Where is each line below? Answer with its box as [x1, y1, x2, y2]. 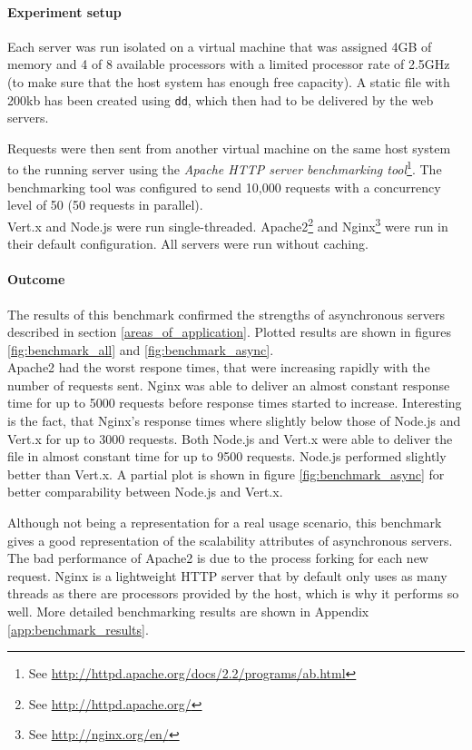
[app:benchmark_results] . [7, 619, 149, 638]
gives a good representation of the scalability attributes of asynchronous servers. [7, 530, 453, 549]
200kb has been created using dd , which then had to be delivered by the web [7, 90, 434, 109]
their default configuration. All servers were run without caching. [7, 234, 369, 253]
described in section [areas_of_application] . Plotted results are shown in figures [7, 322, 452, 341]
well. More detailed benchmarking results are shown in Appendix [7, 602, 369, 620]
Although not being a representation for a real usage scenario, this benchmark [7, 513, 442, 532]
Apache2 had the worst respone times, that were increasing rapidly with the [7, 358, 430, 377]
